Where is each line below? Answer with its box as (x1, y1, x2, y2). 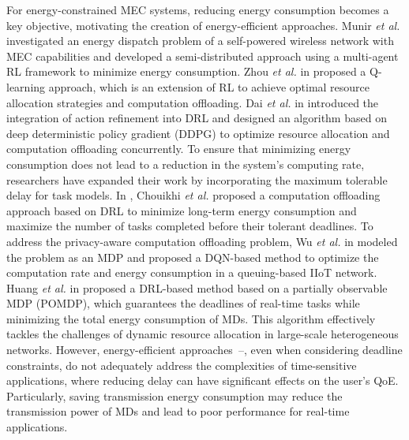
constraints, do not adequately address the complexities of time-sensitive (6, 356, 357, 373)
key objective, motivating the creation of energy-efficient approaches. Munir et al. (6, 17, 400, 33)
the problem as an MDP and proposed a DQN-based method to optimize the (6, 248, 379, 265)
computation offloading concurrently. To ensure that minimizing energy (6, 140, 351, 157)
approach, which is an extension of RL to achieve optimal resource (48, 78, 370, 95)
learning (6, 78, 46, 95)
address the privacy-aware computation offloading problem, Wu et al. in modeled (6, 233, 398, 249)
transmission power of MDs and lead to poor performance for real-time (6, 403, 350, 419)
